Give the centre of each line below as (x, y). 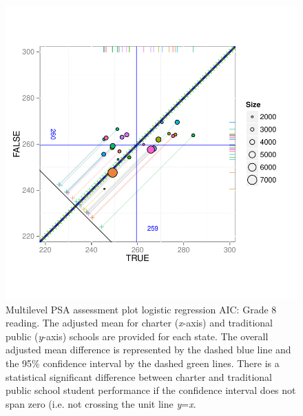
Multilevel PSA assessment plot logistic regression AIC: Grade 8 (141, 309)
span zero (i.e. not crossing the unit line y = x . (101, 403)
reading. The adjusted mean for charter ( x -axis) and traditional (139, 323)
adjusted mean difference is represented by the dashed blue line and (148, 350)
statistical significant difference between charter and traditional (139, 376)
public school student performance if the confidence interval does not (151, 390)
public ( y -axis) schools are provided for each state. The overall (137, 336)
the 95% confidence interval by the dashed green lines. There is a (143, 363)
